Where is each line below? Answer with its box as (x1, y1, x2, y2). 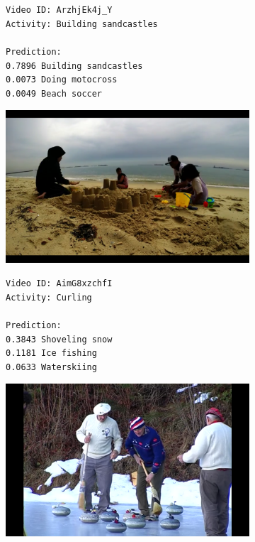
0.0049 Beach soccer (6, 88, 103, 99)
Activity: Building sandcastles (6, 18, 158, 29)
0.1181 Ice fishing (6, 348, 97, 359)
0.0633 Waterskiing (6, 362, 97, 372)
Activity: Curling (6, 292, 92, 303)
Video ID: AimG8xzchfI (6, 278, 113, 289)
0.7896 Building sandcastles (6, 60, 143, 71)
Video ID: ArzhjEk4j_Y (6, 5, 113, 15)
